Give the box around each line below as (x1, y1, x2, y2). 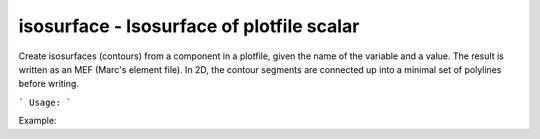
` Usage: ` (18, 96, 72, 108)
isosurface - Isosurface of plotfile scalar (18, 15, 360, 37)
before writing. (18, 78, 80, 90)
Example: (18, 115, 57, 127)
